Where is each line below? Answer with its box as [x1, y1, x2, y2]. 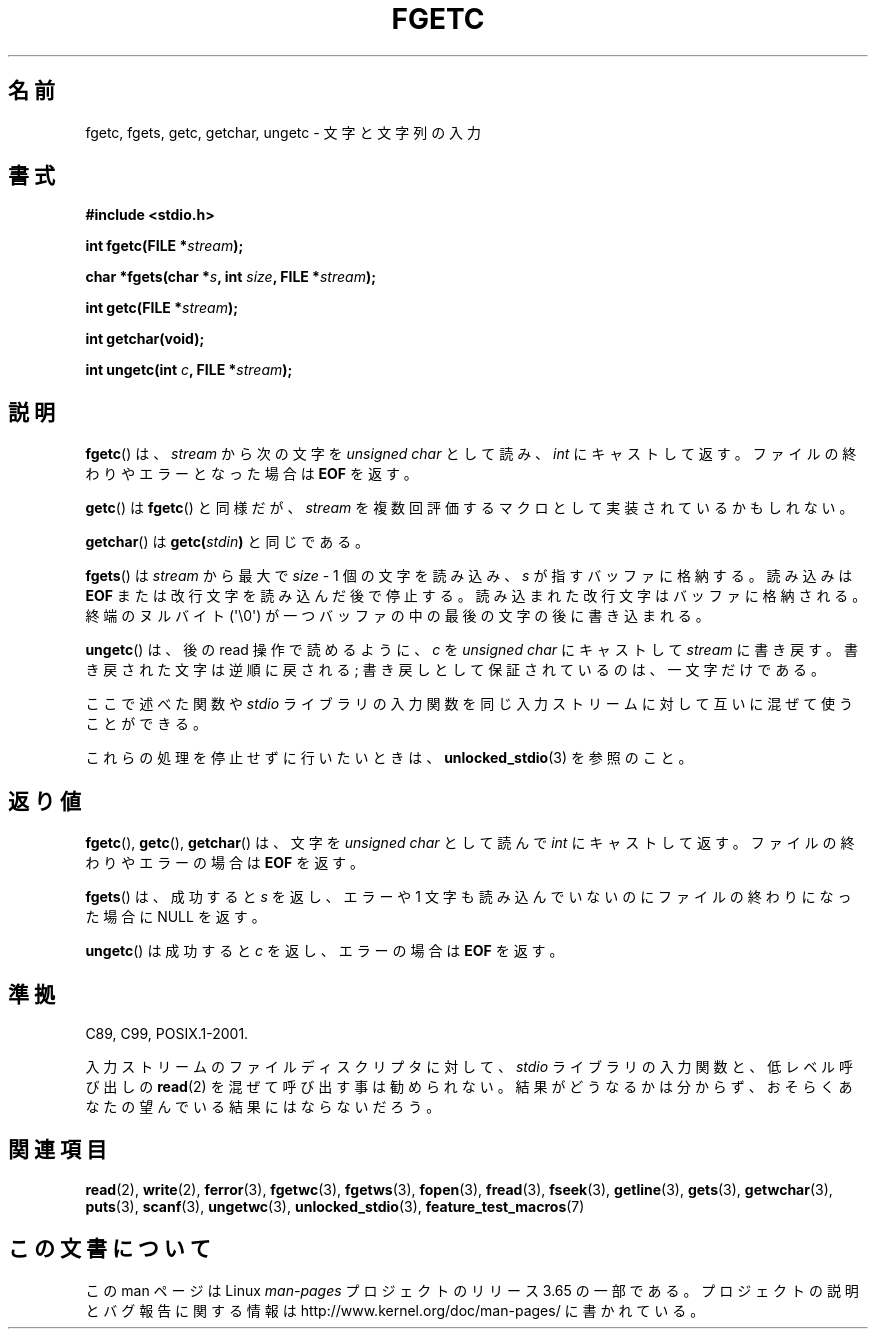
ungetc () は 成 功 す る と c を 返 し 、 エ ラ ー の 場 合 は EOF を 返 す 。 [85, 942, 564, 960]
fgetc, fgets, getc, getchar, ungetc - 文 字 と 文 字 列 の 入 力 [85, 123, 482, 141]
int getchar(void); [85, 330, 205, 348]
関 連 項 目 [8, 1137, 107, 1163]
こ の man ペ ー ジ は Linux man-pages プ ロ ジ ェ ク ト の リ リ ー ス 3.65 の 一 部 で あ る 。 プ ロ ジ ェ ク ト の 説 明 [85, 1281, 859, 1299]
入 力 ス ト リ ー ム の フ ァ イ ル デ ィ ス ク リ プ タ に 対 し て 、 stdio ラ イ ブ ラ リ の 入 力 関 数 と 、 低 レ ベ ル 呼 [85, 1057, 854, 1075]
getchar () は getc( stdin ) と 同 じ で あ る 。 [85, 533, 370, 551]
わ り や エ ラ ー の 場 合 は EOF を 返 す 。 [85, 854, 365, 872]
